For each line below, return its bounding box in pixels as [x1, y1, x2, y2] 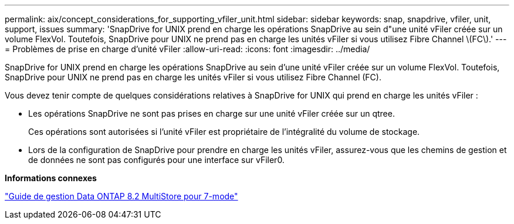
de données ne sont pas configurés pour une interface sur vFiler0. [28, 155, 285, 165]
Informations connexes [5, 173, 97, 183]
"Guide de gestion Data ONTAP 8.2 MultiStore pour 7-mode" [5, 191, 238, 201]
